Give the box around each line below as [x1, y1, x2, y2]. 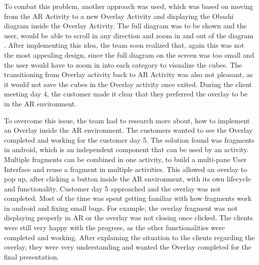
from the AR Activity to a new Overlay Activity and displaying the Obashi [4, 10, 234, 21]
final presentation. [4, 251, 59, 262]
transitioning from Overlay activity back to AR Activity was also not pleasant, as [4, 69, 253, 80]
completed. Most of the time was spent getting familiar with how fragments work [4, 193, 252, 203]
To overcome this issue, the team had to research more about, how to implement [4, 115, 250, 125]
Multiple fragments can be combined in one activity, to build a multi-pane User [4, 154, 247, 164]
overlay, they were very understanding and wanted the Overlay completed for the [4, 242, 252, 252]
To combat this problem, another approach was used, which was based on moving [4, 1, 253, 11]
